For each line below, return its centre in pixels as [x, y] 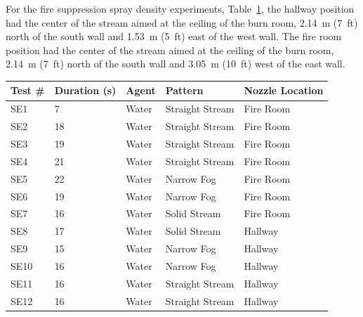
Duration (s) [85, 90]
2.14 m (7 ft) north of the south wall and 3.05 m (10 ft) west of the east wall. [176, 64]
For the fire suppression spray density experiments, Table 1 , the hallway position [180, 8]
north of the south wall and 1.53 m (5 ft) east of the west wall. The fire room [174, 36]
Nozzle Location [284, 90]
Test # [28, 90]
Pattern [184, 90]
